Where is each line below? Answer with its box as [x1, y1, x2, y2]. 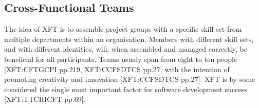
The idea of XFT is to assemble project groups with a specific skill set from [4, 24, 242, 34]
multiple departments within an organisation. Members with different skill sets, [4, 33, 254, 44]
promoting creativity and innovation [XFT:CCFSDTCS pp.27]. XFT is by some [4, 74, 255, 84]
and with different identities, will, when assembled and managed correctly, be [4, 44, 247, 54]
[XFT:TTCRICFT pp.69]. [4, 94, 86, 104]
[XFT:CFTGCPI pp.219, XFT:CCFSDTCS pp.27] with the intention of [4, 63, 230, 74]
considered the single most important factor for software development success [4, 83, 247, 94]
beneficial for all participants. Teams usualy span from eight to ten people [4, 53, 237, 64]
